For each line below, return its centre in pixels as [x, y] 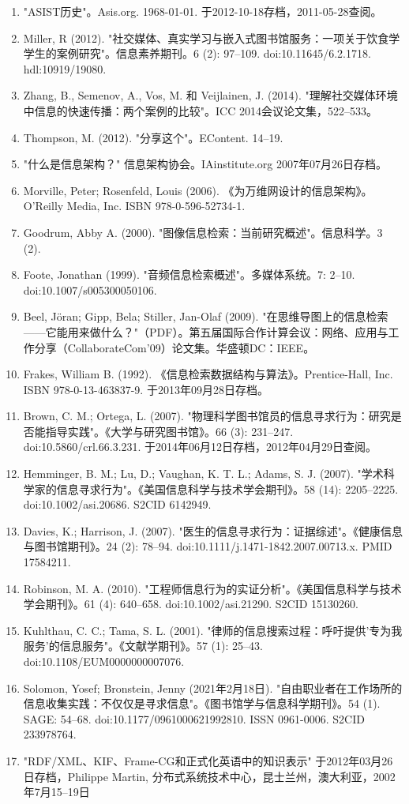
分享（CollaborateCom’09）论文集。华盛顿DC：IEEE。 [174, 347]
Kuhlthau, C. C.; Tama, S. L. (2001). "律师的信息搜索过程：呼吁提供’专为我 [213, 630]
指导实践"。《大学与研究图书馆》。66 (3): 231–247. [169, 431]
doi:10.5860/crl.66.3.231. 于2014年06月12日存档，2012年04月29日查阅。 [200, 447]
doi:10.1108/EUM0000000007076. [104, 661]
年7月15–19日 [56, 792]
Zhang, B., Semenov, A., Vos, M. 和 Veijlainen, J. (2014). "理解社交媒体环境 [210, 95]
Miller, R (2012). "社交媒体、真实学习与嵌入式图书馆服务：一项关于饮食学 [212, 38]
